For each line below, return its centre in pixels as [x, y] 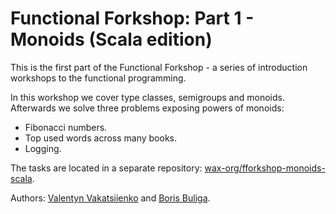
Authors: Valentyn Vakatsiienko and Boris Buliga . [110, 198]
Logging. [43, 148]
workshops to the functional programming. [98, 78]
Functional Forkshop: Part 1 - [132, 18]
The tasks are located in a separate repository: [106, 168]
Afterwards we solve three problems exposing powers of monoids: [147, 108]
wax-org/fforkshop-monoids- [265, 168]
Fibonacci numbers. [66, 127]
